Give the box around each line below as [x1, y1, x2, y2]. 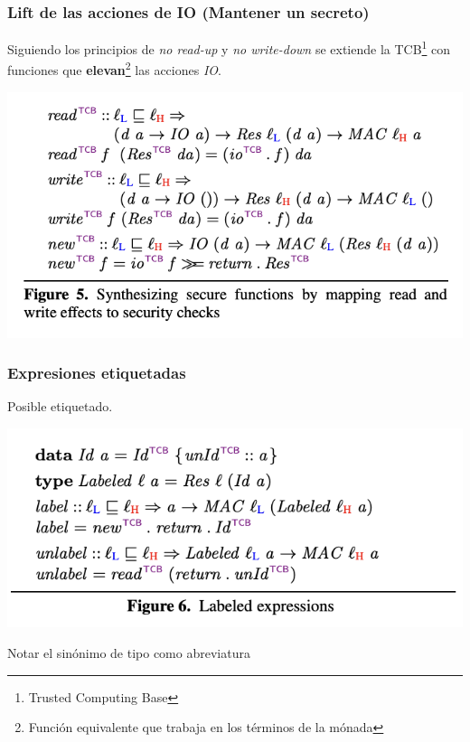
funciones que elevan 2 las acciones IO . [7, 58, 221, 80]
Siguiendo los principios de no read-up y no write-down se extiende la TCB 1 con [7, 37, 451, 58]
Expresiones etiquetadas [7, 362, 186, 384]
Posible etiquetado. [7, 397, 113, 416]
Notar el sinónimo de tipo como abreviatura [7, 643, 250, 662]
